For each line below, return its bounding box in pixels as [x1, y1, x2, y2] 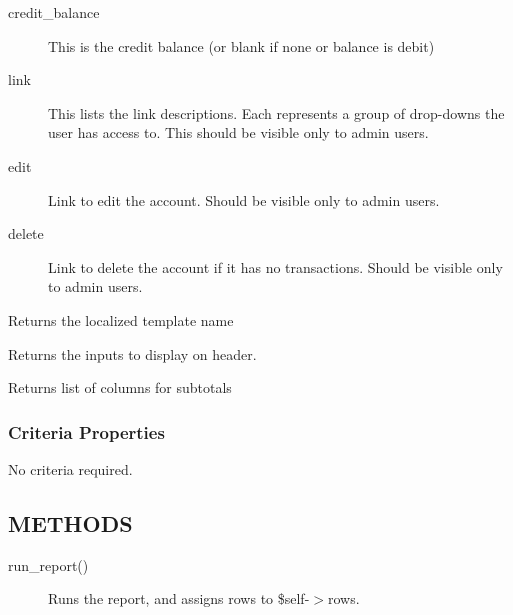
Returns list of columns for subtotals [8, 377, 232, 398]
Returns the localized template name [8, 309, 234, 330]
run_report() [8, 554, 89, 575]
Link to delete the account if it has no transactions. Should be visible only [48, 256, 503, 277]
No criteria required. [8, 458, 133, 479]
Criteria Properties [8, 419, 165, 444]
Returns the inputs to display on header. [8, 343, 257, 364]
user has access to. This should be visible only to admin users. [48, 122, 429, 143]
